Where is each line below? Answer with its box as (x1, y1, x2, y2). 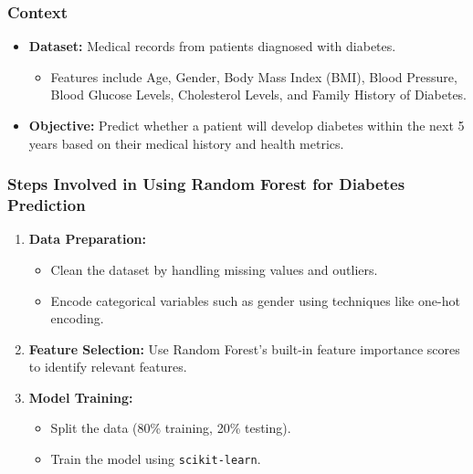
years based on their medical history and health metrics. (28, 133, 344, 153)
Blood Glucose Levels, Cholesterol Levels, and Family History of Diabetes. (50, 85, 468, 104)
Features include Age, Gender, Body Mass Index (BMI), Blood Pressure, (50, 67, 457, 86)
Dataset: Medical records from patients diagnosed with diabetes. (28, 37, 396, 56)
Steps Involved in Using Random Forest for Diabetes (7, 173, 405, 195)
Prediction (7, 194, 86, 216)
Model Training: (28, 387, 133, 406)
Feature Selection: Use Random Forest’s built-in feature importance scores (28, 339, 460, 358)
